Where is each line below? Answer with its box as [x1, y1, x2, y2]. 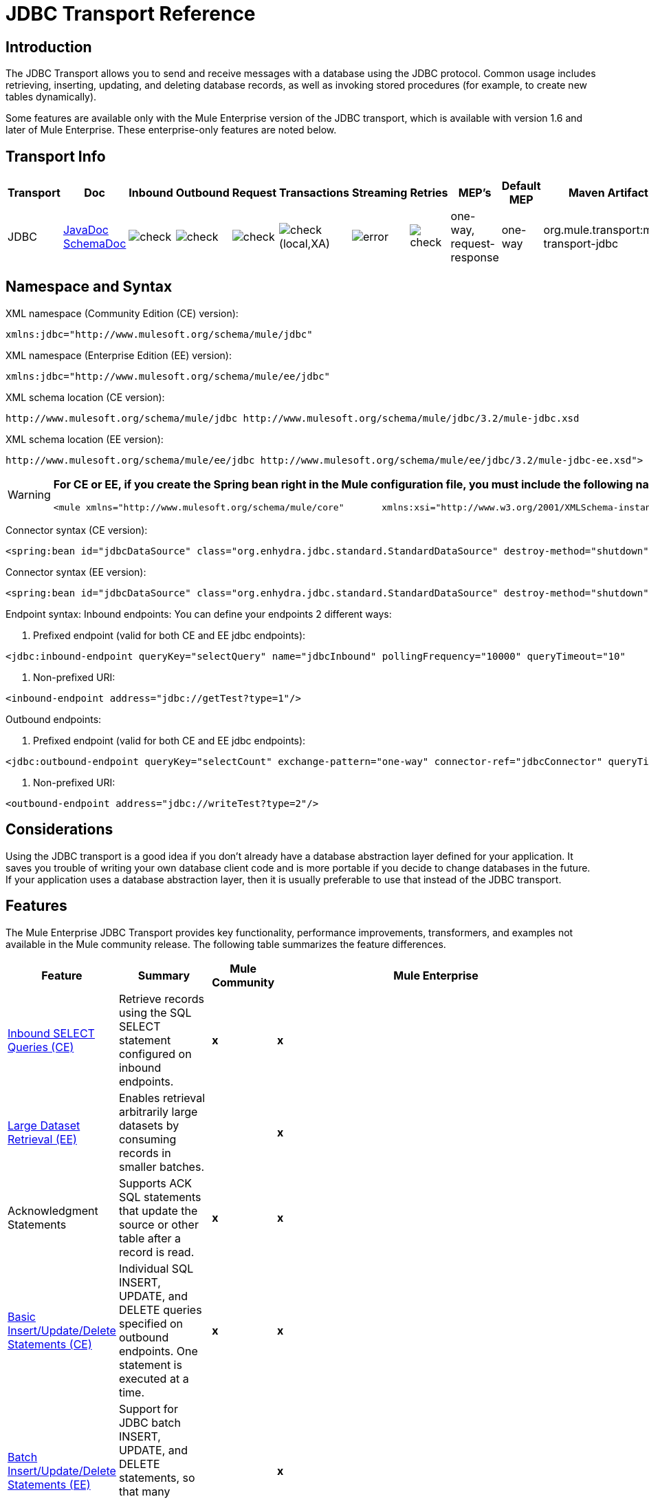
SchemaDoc [63, 237, 126, 251]
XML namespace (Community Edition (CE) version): [5, 307, 239, 319]
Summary [137, 968, 190, 982]
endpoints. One [118, 1344, 198, 1358]
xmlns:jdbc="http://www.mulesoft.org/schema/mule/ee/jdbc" [5, 370, 331, 382]
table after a [118, 1231, 181, 1245]
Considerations [5, 821, 113, 839]
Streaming [351, 186, 408, 200]
